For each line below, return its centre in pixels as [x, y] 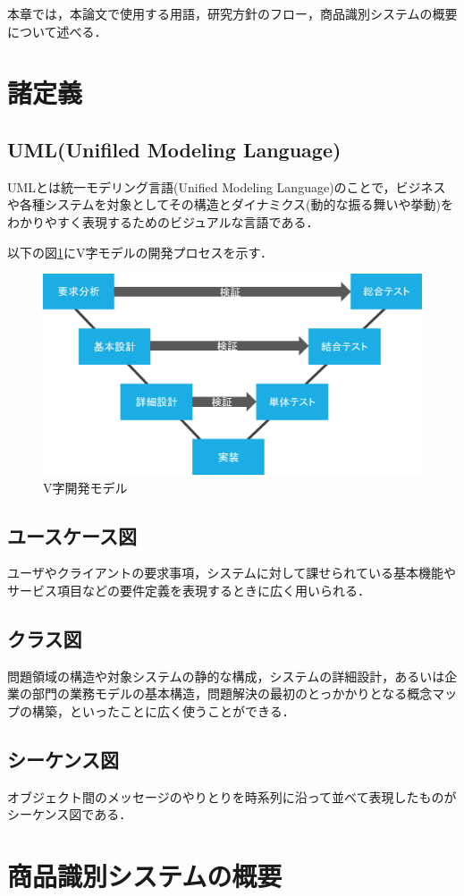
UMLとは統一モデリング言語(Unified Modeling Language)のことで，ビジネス [227, 186]
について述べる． [57, 31]
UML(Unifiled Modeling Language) [174, 149]
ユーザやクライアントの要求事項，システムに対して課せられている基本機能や [232, 573]
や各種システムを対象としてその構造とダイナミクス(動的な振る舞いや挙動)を [230, 204]
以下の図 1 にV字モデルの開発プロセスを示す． [140, 252]
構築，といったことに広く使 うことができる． [163, 710]
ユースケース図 [72, 535]
